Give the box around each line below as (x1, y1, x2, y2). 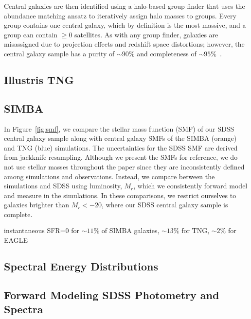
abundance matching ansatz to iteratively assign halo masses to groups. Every (4, 10, 237, 20)
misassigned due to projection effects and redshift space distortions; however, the (4, 39, 245, 49)
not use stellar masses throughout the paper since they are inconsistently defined (4, 161, 245, 171)
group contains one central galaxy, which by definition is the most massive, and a (4, 20, 246, 30)
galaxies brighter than (4, 200, 69, 210)
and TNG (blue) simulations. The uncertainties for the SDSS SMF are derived (4, 142, 238, 152)
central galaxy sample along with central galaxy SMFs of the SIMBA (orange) (4, 133, 237, 143)
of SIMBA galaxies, (101, 225, 160, 235)
